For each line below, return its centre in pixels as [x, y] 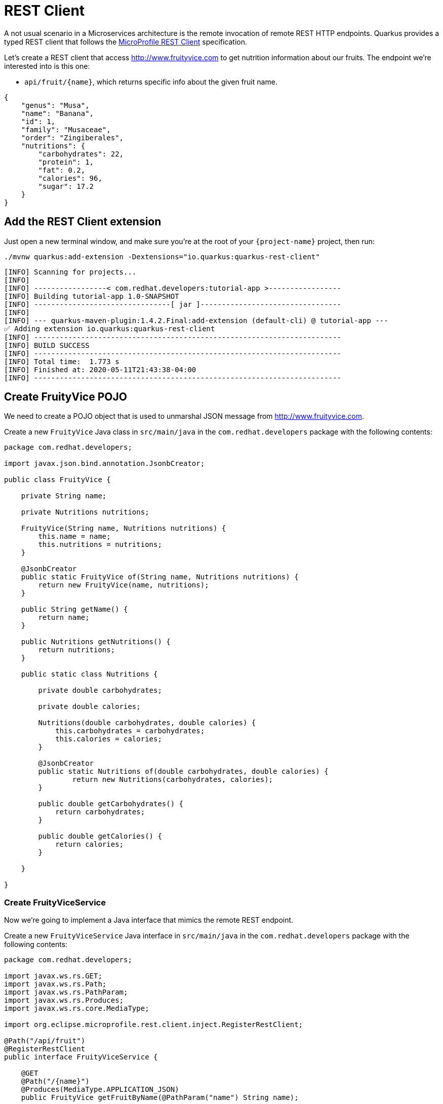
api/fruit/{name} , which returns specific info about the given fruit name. [151, 82]
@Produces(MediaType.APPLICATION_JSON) [100, 1090]
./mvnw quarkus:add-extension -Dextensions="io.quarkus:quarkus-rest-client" [162, 257]
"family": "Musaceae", [66, 129]
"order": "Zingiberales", [72, 137]
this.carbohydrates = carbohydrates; [130, 731]
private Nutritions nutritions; [85, 512]
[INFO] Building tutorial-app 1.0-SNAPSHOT [92, 296]
